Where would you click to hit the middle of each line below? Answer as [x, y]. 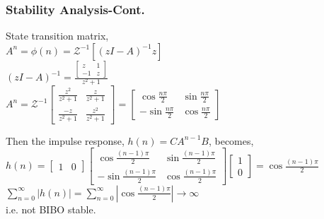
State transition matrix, [57, 36]
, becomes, [231, 140]
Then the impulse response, [65, 140]
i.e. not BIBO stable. [51, 209]
